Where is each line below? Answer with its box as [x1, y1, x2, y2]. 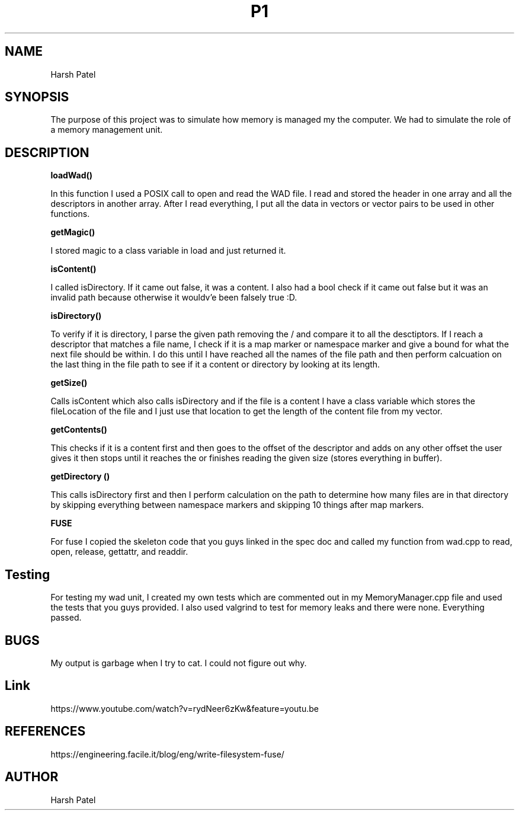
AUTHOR [5, 769, 59, 785]
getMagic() [50, 227, 95, 238]
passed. [50, 612, 82, 623]
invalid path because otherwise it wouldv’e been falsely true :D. [50, 292, 297, 303]
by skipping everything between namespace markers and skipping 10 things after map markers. [50, 500, 424, 510]
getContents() [50, 424, 107, 435]
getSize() [50, 378, 88, 388]
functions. [50, 209, 90, 219]
